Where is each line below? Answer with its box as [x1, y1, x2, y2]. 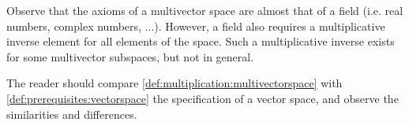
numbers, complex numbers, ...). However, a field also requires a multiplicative [6, 17, 385, 34]
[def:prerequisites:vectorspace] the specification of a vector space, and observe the [6, 90, 399, 106]
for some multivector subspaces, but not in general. [6, 48, 254, 64]
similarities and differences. [6, 105, 137, 122]
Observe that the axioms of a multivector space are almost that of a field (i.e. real [6, 2, 403, 18]
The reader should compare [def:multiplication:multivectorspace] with [6, 75, 343, 91]
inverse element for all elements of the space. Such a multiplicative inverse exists [6, 33, 395, 50]
